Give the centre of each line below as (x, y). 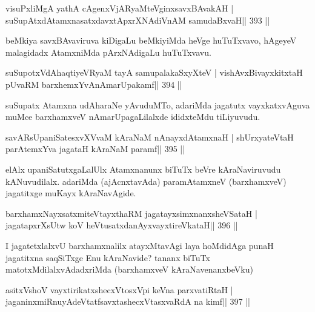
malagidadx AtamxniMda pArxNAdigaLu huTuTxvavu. (108, 52)
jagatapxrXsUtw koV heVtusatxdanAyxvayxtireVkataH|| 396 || (122, 225)
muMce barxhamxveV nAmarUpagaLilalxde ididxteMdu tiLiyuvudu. (133, 117)
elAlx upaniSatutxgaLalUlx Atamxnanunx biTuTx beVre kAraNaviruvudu (143, 169)
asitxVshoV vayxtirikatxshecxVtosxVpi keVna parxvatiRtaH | (119, 289)
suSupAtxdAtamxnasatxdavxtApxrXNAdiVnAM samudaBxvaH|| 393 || (138, 20)
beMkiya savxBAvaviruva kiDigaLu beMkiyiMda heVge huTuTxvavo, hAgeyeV (151, 40)
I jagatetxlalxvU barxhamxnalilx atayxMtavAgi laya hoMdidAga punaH (140, 245)
